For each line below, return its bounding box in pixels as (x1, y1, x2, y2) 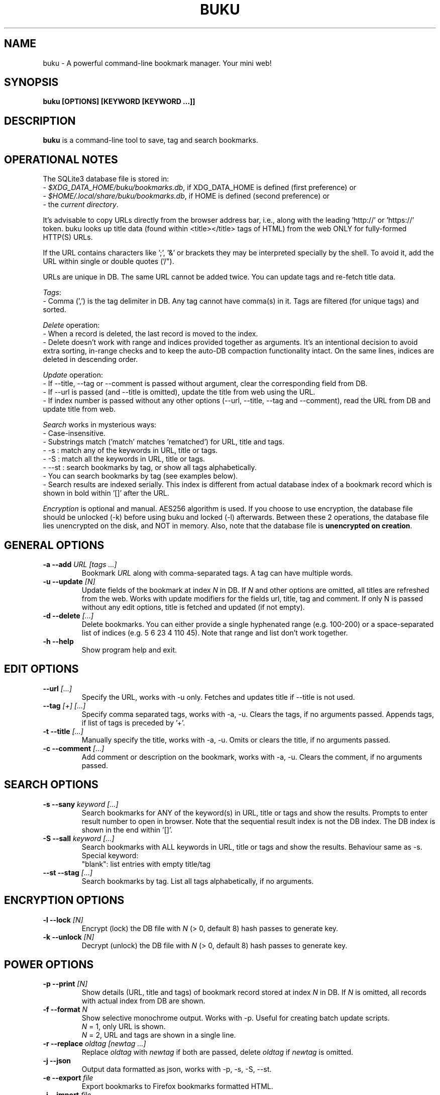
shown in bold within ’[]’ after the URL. (43, 489, 169, 498)
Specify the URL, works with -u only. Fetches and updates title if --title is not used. (81, 692, 355, 701)
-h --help (43, 636, 74, 646)
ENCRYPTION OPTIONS (4, 894, 125, 907)
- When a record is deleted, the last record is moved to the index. (43, 329, 258, 338)
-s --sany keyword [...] (43, 799, 119, 808)
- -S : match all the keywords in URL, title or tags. (43, 454, 205, 464)
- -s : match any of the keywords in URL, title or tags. (43, 446, 218, 455)
